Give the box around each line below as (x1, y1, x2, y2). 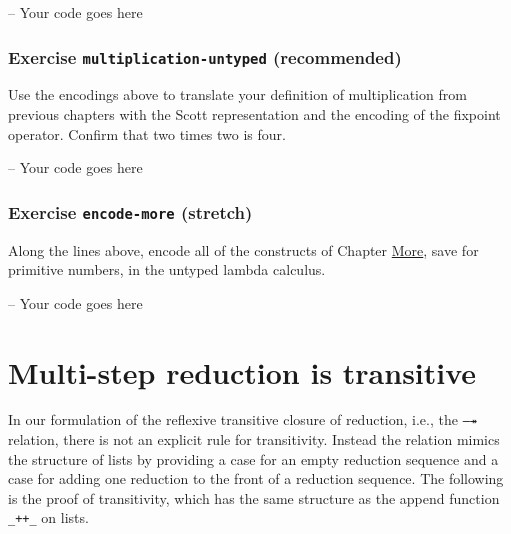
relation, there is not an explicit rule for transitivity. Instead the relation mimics (8, 429, 500, 450)
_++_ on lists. (8, 507, 89, 528)
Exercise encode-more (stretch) (8, 199, 253, 224)
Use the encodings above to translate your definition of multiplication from (8, 84, 467, 105)
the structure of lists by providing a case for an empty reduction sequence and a (8, 448, 499, 469)
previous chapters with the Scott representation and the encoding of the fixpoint (8, 103, 501, 124)
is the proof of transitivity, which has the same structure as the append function (8, 487, 500, 508)
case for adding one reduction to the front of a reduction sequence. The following (8, 468, 504, 489)
